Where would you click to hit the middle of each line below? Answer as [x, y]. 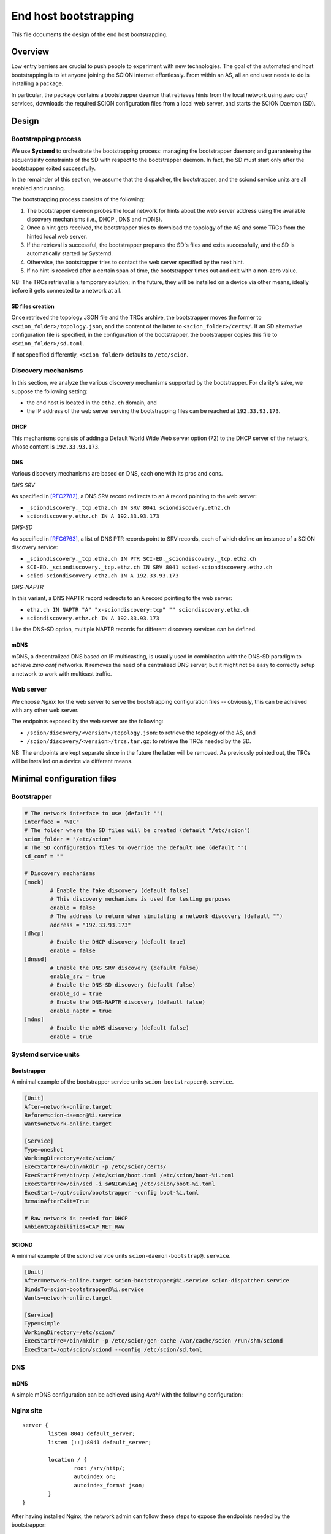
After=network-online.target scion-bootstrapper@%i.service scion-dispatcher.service [157, 1281]
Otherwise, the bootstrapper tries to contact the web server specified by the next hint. [135, 262]
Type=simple [42, 1324]
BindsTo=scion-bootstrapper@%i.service [84, 1289]
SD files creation [33, 306]
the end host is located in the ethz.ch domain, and [92, 403]
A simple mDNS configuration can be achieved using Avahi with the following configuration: [127, 1395]
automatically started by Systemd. [70, 253]
